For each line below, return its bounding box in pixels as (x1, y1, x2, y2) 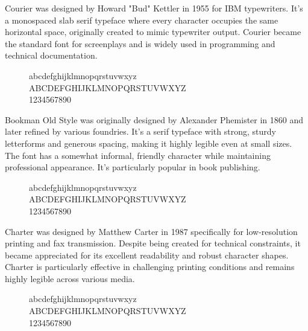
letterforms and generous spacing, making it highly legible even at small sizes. (5, 137, 292, 149)
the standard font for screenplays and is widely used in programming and (5, 37, 275, 50)
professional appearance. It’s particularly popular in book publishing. (5, 161, 260, 173)
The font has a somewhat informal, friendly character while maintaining (5, 149, 271, 161)
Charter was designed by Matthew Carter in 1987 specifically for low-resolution (5, 225, 298, 237)
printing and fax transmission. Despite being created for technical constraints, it (5, 237, 301, 249)
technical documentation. (5, 49, 98, 62)
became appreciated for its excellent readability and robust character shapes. (5, 248, 289, 261)
